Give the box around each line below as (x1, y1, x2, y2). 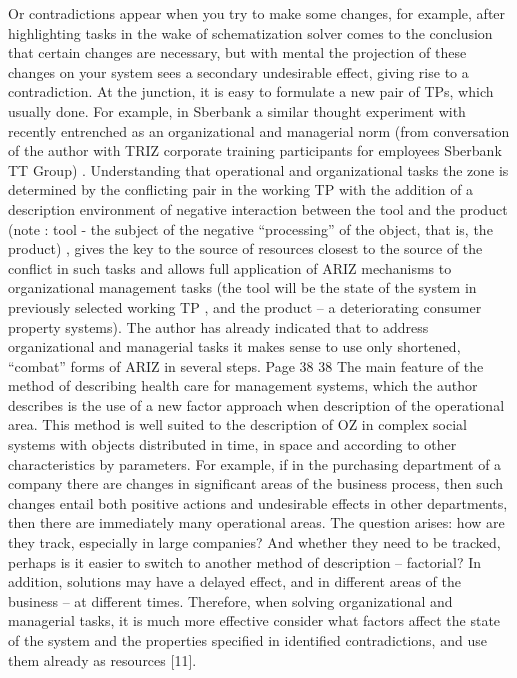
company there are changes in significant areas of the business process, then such (8, 473, 504, 494)
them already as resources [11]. (8, 649, 197, 670)
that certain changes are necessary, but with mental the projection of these (8, 42, 467, 63)
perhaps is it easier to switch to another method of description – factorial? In (8, 551, 482, 572)
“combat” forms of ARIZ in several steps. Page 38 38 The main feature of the (8, 355, 484, 376)
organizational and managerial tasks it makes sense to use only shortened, (8, 336, 461, 357)
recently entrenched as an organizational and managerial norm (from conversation (8, 120, 510, 141)
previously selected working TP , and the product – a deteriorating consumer (8, 296, 482, 317)
